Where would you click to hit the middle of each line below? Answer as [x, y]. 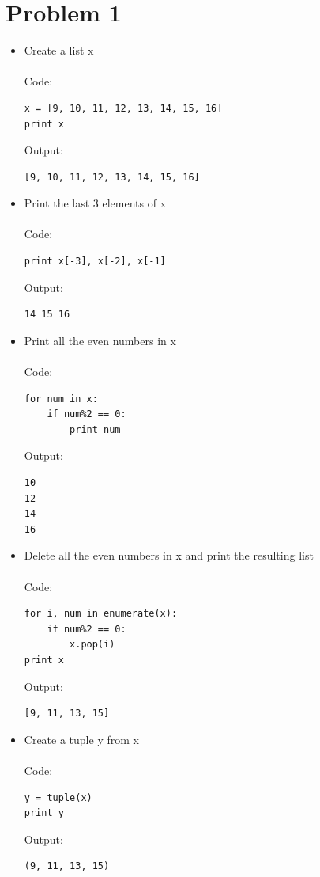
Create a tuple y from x [81, 739]
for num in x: [61, 399]
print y [44, 813]
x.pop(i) [92, 645]
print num [95, 429]
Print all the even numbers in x [100, 340]
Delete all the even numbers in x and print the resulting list [169, 555]
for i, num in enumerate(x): [101, 614]
